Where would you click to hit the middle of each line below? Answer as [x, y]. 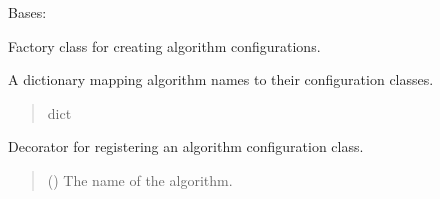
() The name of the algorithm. [140, 179]
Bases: [27, 12]
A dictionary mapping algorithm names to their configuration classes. [221, 79]
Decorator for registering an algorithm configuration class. [186, 146]
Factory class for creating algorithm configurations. [164, 45]
